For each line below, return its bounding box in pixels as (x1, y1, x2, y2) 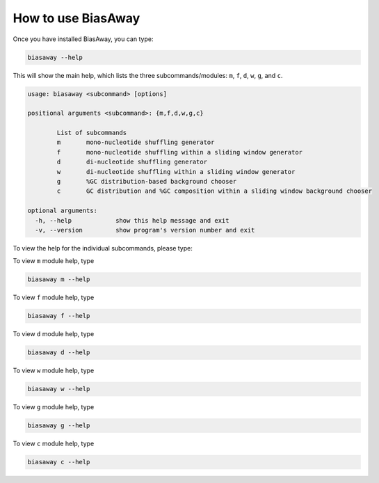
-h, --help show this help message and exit (35, 216, 229, 224)
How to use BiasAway (13, 10, 140, 26)
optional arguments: (27, 207, 97, 215)
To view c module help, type (13, 439, 95, 448)
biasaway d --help (27, 349, 90, 356)
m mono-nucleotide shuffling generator (56, 138, 215, 146)
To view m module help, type (13, 257, 95, 265)
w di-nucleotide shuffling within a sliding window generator (56, 168, 296, 175)
